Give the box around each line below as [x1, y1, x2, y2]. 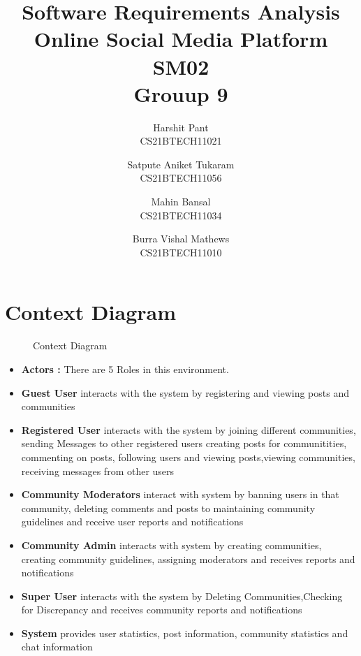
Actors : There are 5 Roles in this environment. [21, 361, 229, 376]
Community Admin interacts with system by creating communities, [21, 537, 322, 552]
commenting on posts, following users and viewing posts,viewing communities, [21, 449, 355, 464]
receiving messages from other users [21, 463, 175, 478]
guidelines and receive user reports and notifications [21, 514, 244, 529]
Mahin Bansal [151, 194, 211, 209]
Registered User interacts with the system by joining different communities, [21, 422, 356, 437]
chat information [21, 639, 93, 654]
